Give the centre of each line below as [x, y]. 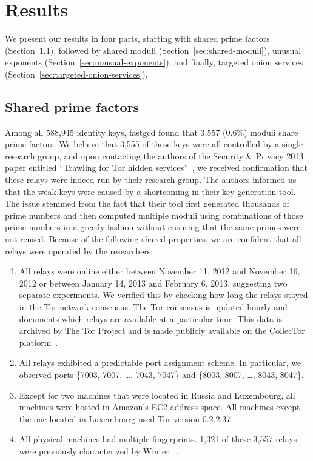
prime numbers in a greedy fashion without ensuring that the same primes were [153, 227]
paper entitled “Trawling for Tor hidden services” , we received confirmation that [156, 167]
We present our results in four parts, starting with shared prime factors [137, 38]
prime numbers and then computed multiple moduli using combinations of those [154, 215]
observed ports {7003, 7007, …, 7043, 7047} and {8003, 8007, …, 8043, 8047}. [161, 374]
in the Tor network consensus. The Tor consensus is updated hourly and [153, 307]
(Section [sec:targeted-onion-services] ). [76, 74]
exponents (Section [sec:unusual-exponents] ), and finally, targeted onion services [154, 62]
